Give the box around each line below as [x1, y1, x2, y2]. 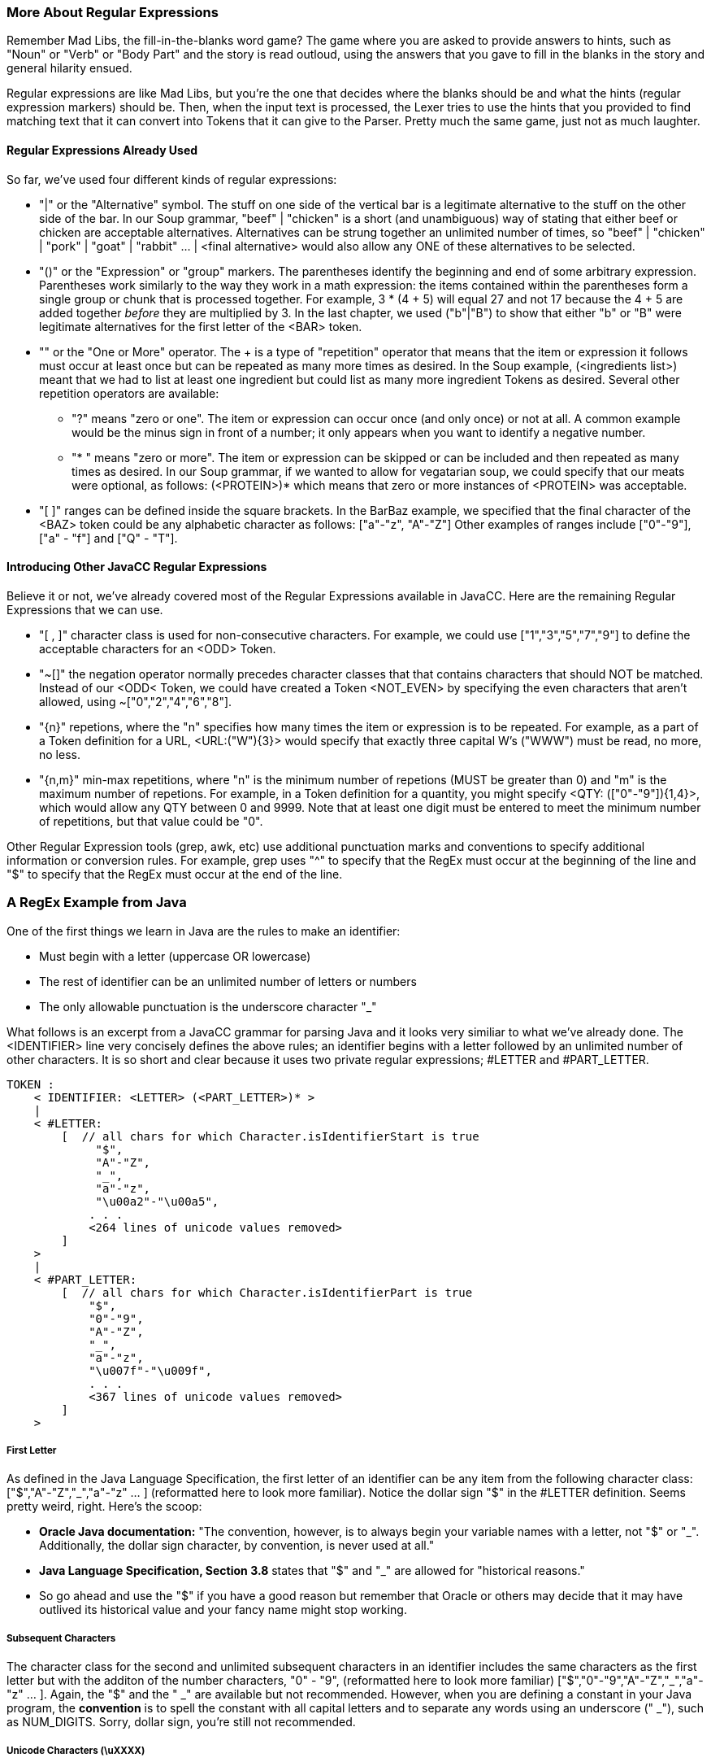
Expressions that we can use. [7, 602, 163, 617]
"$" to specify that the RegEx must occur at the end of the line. [7, 866, 343, 881]
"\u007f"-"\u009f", [89, 1363, 212, 1377]
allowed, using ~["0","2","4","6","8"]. [39, 694, 232, 709]
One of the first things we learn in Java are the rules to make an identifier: [7, 923, 401, 938]
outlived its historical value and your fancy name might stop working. [39, 1603, 407, 1617]
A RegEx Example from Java [7, 894, 187, 911]
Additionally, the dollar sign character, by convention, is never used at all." [39, 1538, 435, 1553]
